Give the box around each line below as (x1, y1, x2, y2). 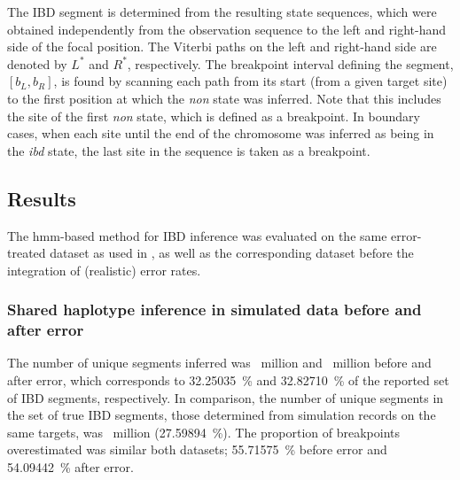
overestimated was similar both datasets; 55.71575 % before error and (7, 440, 387, 459)
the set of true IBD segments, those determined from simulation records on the (7, 406, 436, 424)
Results (7, 184, 76, 212)
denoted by (7, 54, 67, 73)
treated (7, 244, 46, 262)
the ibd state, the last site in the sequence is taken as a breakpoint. (7, 141, 370, 159)
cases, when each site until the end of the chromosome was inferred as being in (7, 124, 434, 143)
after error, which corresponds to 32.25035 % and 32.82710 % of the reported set (7, 371, 449, 390)
